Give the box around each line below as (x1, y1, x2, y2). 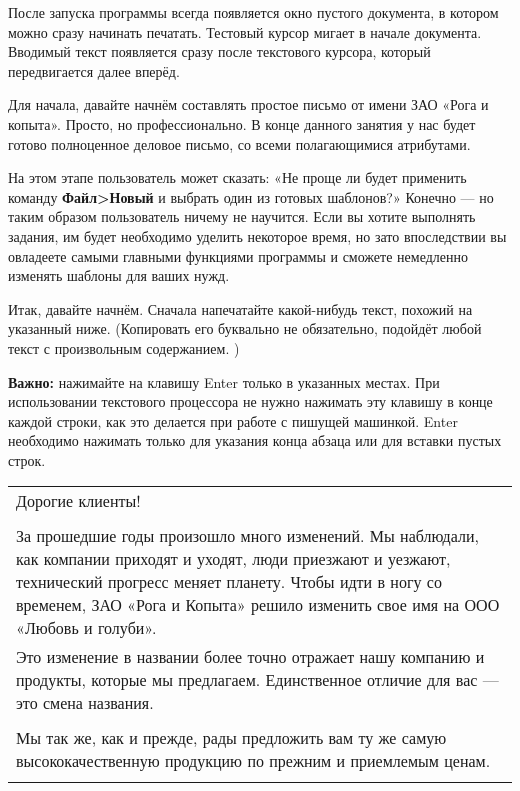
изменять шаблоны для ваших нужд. (8, 265, 230, 286)
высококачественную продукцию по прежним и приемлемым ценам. (16, 749, 491, 773)
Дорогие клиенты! (16, 489, 141, 513)
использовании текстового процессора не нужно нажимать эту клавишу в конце (8, 391, 493, 412)
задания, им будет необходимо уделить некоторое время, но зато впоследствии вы (8, 225, 507, 246)
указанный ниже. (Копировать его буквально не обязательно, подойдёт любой (8, 318, 482, 339)
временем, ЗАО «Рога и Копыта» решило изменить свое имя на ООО (16, 593, 500, 617)
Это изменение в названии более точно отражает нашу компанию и (16, 645, 485, 669)
